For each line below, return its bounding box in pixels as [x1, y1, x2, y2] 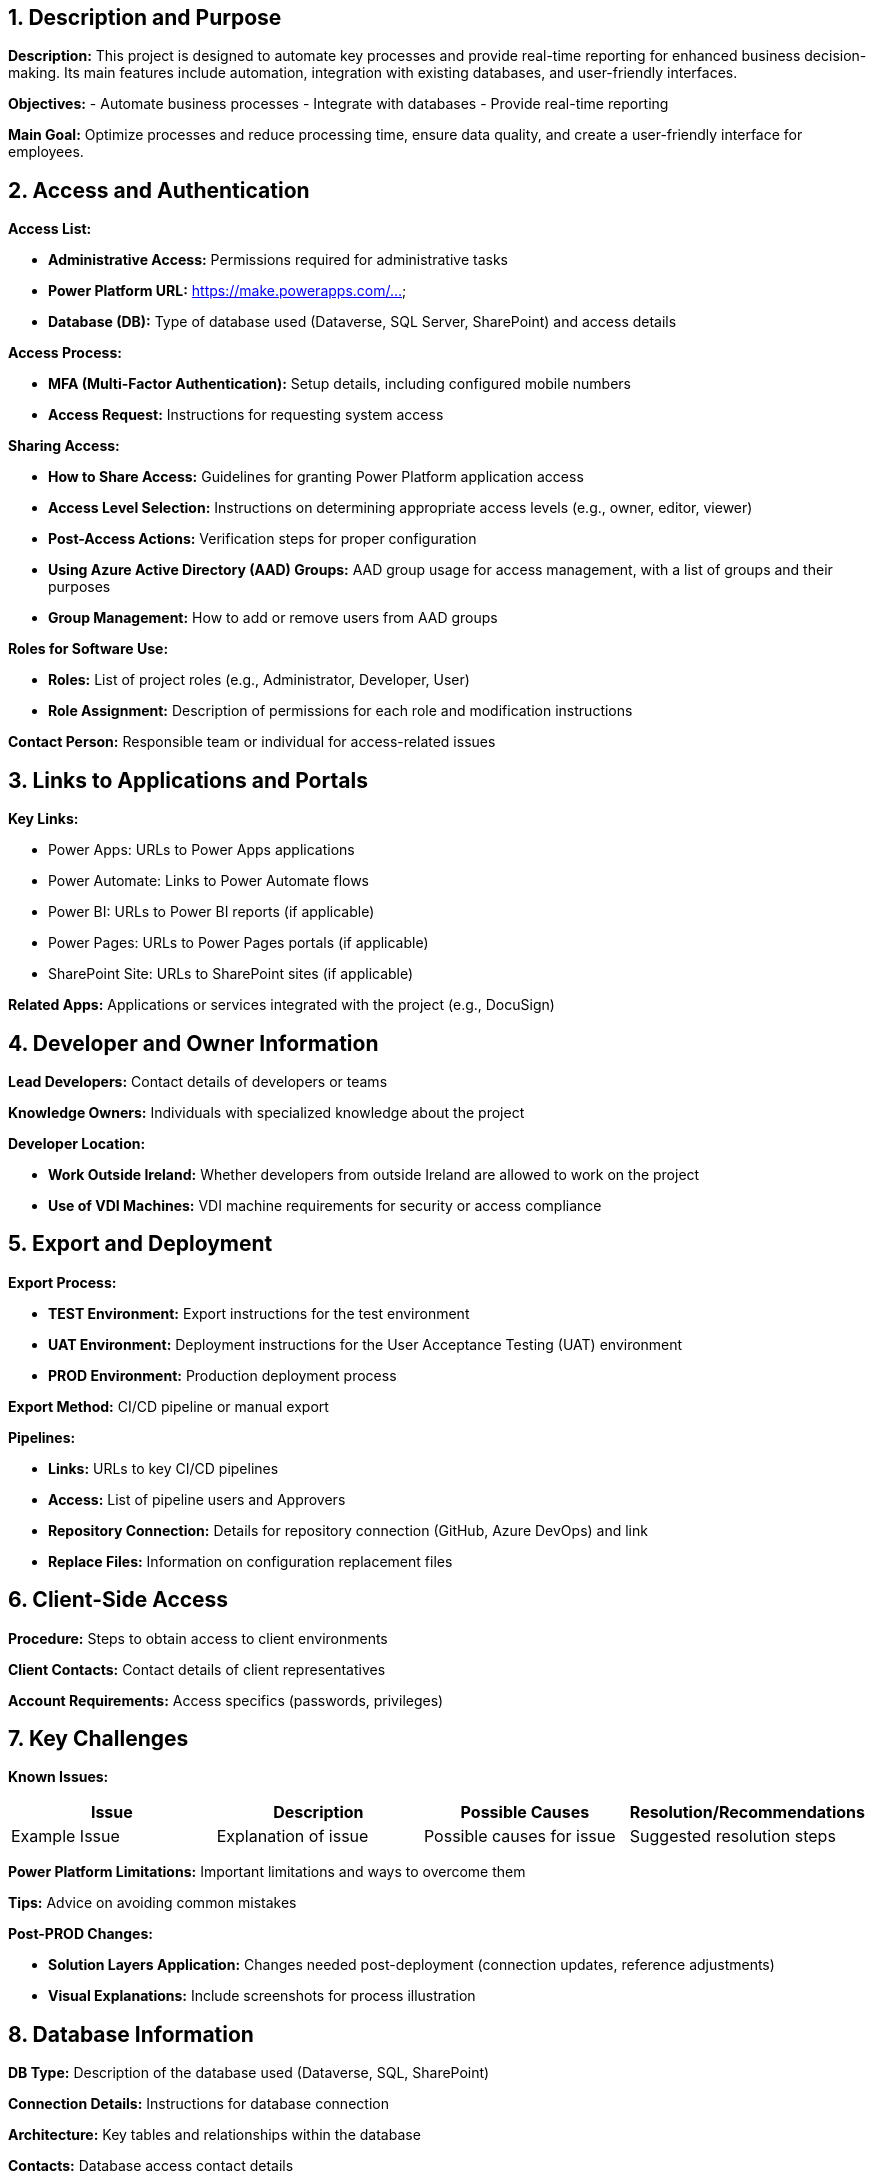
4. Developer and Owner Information [8, 1030, 379, 1056]
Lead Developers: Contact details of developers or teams [8, 1072, 388, 1090]
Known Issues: [8, 1768, 109, 1786]
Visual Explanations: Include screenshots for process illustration [48, 1987, 476, 2005]
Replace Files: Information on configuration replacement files [48, 1552, 453, 1570]
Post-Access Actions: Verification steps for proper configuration [48, 530, 477, 548]
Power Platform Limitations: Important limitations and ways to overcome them [8, 1863, 526, 1881]
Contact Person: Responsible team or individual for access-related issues [8, 733, 496, 751]
